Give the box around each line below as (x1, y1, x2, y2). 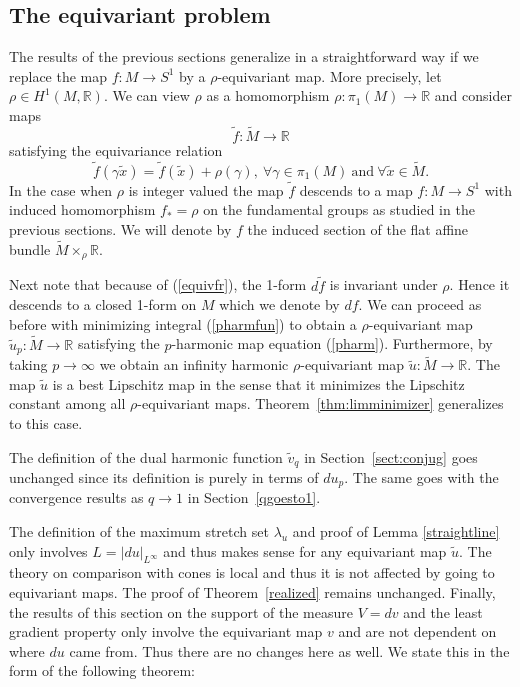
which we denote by (219, 294, 340, 315)
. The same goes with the (344, 467, 499, 487)
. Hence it (449, 274, 510, 295)
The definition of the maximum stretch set (9, 521, 269, 542)
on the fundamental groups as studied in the (203, 199, 475, 220)
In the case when (9, 179, 113, 200)
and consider (434, 85, 512, 106)
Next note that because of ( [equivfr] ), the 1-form (9, 274, 307, 295)
